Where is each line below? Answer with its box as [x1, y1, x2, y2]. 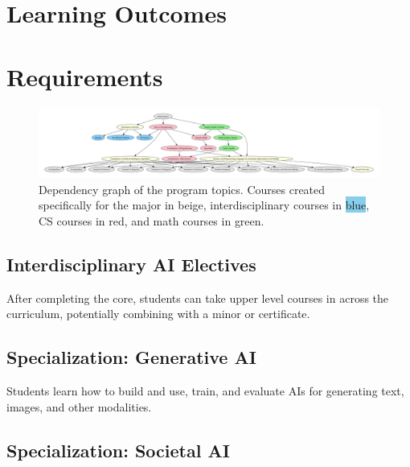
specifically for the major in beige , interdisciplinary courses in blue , [39, 196, 370, 213]
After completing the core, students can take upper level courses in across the [6, 289, 389, 306]
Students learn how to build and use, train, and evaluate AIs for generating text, [6, 382, 404, 399]
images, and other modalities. [6, 398, 152, 415]
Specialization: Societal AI [6, 437, 230, 462]
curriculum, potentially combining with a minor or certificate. [6, 305, 310, 322]
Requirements [6, 60, 163, 93]
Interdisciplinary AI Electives [6, 252, 256, 277]
